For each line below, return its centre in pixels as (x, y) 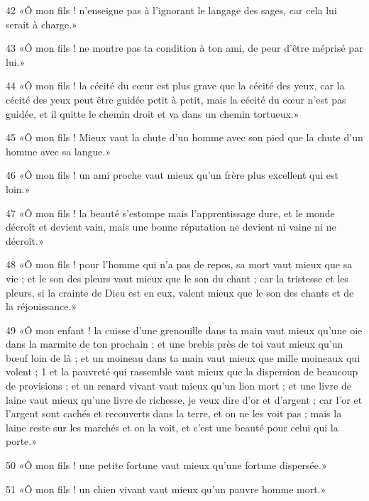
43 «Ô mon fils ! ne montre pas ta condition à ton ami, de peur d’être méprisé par (184, 48)
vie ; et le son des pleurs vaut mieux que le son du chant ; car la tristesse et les (177, 278)
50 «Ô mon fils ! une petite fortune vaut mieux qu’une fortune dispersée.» (166, 465)
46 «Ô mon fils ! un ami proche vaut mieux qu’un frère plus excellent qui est (172, 175)
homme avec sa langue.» (59, 151)
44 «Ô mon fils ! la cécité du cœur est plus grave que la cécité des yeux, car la (175, 86)
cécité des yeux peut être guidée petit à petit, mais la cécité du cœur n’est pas (176, 99)
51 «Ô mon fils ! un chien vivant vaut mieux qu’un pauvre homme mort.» (166, 489)
